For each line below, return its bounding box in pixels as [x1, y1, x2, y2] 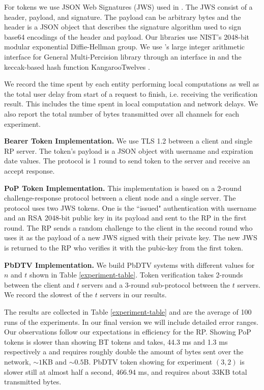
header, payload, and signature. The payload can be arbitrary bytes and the [4, 11, 241, 22]
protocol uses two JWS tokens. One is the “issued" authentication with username [4, 202, 257, 213]
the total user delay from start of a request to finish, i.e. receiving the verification [4, 88, 258, 99]
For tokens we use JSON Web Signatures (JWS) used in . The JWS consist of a [4, 2, 253, 12]
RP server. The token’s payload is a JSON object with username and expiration [4, 145, 253, 156]
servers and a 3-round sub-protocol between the [81, 279, 230, 290]
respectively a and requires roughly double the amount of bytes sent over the [4, 346, 244, 357]
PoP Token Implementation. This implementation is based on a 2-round [4, 182, 242, 193]
